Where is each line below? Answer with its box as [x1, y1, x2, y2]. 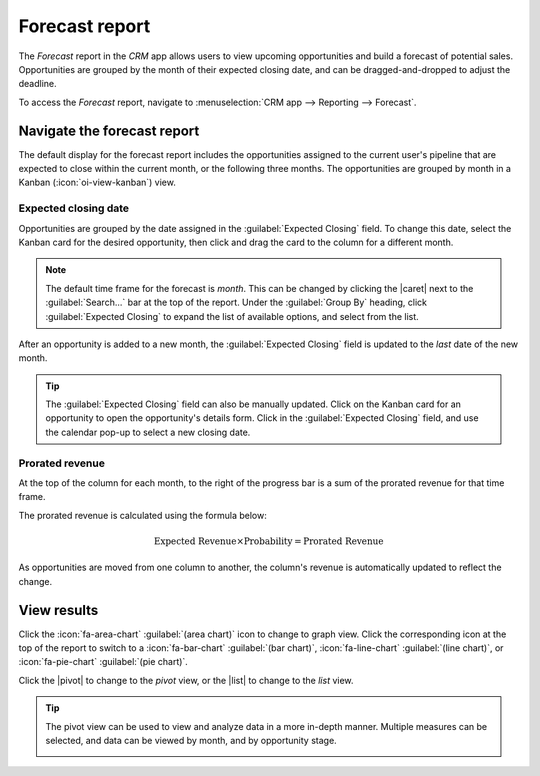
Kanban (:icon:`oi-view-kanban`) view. [18, 176, 177, 189]
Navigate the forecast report [18, 122, 200, 139]
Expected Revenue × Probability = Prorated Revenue [153, 535, 384, 547]
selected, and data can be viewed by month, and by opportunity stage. [45, 734, 337, 746]
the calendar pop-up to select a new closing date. [45, 426, 251, 438]
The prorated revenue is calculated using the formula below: [18, 509, 267, 521]
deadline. [18, 78, 57, 90]
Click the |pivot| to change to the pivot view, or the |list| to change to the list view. [18, 674, 354, 686]
